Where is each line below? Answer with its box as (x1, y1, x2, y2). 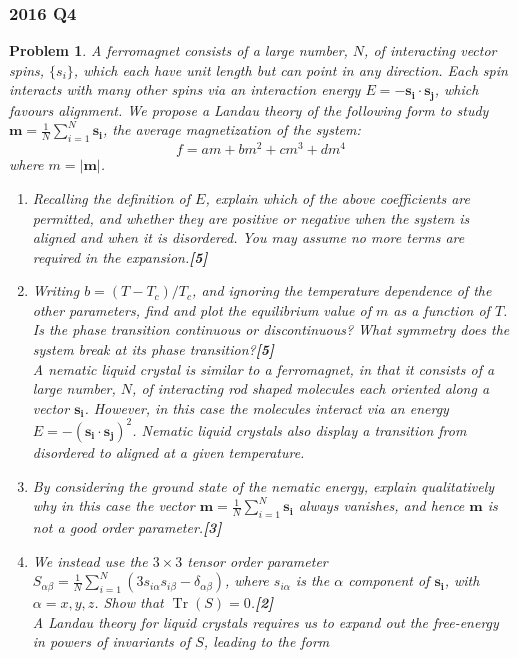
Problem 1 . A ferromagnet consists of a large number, (9, 40, 348, 61)
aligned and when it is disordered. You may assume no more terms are (32, 227, 465, 248)
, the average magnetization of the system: (102, 119, 361, 140)
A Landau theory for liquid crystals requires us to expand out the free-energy (32, 611, 499, 632)
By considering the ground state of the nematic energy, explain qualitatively (32, 475, 495, 496)
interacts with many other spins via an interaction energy (9, 79, 361, 100)
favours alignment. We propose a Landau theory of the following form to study (9, 99, 489, 120)
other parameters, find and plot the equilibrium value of (32, 299, 371, 320)
